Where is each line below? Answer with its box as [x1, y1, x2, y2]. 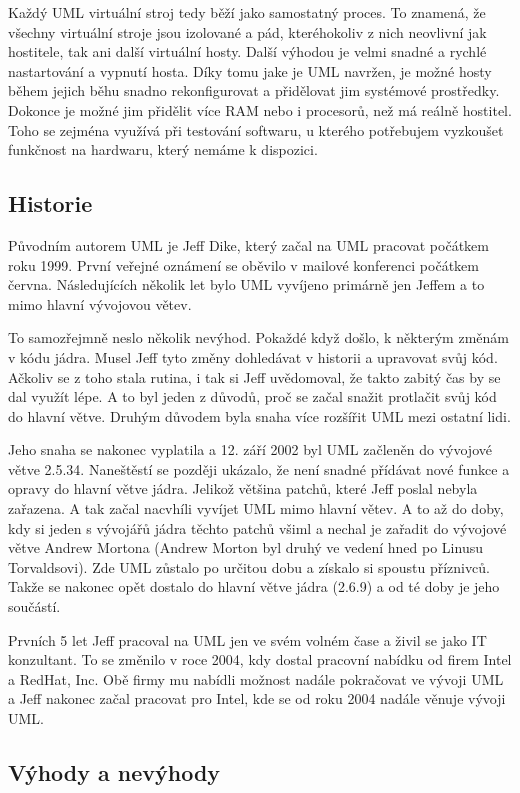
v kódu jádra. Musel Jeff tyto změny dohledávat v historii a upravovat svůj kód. [8, 346, 498, 367]
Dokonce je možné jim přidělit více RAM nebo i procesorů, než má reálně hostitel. [8, 99, 512, 120]
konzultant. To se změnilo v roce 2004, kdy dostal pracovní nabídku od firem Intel [8, 649, 512, 670]
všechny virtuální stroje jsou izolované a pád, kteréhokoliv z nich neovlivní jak [8, 21, 487, 42]
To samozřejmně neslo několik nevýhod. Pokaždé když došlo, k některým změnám [8, 327, 509, 348]
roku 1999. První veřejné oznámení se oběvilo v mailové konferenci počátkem [8, 254, 479, 275]
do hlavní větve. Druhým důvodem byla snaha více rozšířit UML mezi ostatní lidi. [8, 405, 511, 426]
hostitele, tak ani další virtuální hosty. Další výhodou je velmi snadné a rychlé [8, 41, 487, 62]
